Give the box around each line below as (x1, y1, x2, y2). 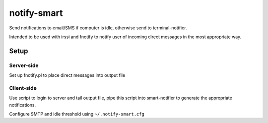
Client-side (9, 84, 37, 91)
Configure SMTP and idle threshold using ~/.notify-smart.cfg (9, 111, 145, 117)
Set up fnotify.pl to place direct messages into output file (9, 72, 126, 78)
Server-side (9, 62, 39, 69)
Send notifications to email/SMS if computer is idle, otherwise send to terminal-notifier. (9, 25, 187, 31)
